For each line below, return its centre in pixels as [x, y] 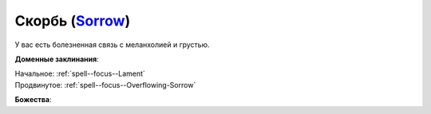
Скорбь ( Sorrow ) [73, 21]
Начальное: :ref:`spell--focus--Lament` [80, 74]
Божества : [33, 100]
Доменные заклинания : [57, 59]
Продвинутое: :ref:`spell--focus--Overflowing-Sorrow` [105, 85]
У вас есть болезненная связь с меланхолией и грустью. [112, 45]
